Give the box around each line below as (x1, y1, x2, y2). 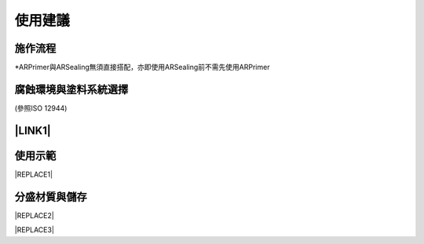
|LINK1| (14, 124, 51, 137)
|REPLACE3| (14, 225, 55, 235)
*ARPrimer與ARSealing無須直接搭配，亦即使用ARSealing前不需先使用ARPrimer (14, 63, 270, 72)
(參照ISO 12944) (14, 103, 68, 113)
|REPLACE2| (14, 210, 54, 220)
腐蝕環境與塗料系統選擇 (14, 82, 129, 96)
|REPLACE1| (14, 169, 53, 179)
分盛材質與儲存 (14, 190, 87, 203)
